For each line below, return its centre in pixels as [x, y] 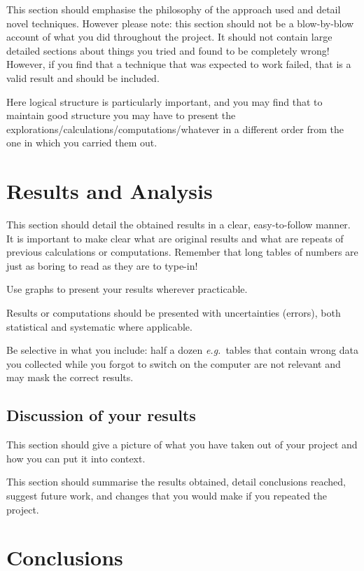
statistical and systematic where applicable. [99, 326]
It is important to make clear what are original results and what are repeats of [175, 238]
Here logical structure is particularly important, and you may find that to [164, 101]
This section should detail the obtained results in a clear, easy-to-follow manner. [178, 225]
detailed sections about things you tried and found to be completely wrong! [168, 50]
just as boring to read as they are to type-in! [102, 265]
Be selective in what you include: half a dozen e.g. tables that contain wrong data [182, 350]
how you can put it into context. [76, 458]
